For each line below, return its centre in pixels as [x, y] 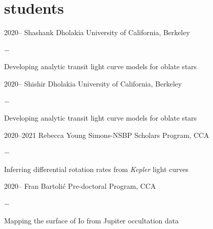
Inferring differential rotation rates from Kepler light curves [96, 169]
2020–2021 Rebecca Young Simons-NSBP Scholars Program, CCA [107, 135]
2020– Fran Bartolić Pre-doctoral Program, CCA [80, 186]
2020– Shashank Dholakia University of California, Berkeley [97, 32]
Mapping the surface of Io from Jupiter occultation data [92, 220]
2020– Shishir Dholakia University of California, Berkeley [93, 83]
